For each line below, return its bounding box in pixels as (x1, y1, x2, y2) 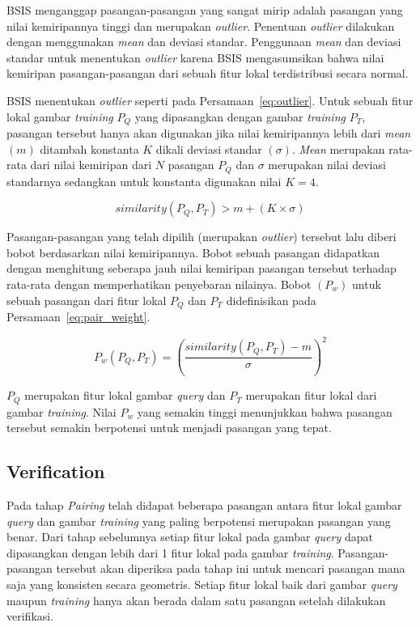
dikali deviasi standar (155, 140, 262, 157)
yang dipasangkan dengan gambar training (134, 108, 346, 125)
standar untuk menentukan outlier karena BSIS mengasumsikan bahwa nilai (6, 49, 384, 66)
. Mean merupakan (291, 140, 385, 157)
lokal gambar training (6, 108, 113, 125)
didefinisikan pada (226, 291, 316, 308)
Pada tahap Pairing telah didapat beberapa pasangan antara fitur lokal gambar (6, 496, 402, 513)
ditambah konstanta (40, 140, 139, 157)
